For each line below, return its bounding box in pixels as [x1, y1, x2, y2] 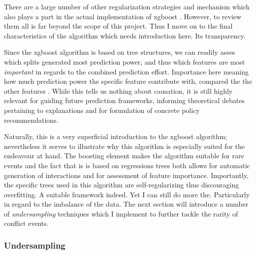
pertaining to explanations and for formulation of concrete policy [4, 105, 200, 115]
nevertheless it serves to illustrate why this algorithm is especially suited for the [4, 141, 245, 151]
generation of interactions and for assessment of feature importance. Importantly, [4, 170, 249, 180]
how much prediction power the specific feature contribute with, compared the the [4, 76, 252, 86]
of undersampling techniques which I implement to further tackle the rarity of [4, 208, 238, 218]
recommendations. [4, 114, 59, 125]
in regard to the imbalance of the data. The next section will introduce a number [4, 199, 249, 209]
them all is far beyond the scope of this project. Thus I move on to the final [4, 21, 233, 31]
